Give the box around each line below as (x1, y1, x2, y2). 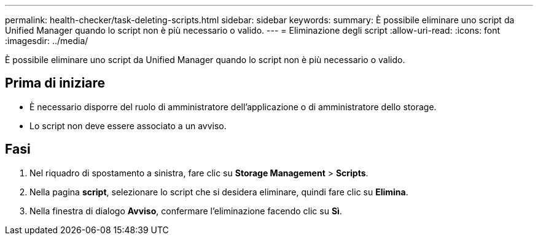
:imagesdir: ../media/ (5, 36, 88, 46)
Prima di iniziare (5, 75, 106, 91)
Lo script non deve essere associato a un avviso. (29, 120, 227, 131)
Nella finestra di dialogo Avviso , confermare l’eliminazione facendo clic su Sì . (29, 205, 342, 216)
